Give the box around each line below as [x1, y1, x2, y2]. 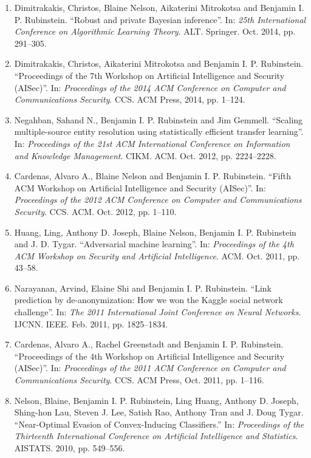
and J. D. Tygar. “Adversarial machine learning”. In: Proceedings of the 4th [14, 238, 294, 250]
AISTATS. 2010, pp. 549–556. [14, 442, 125, 454]
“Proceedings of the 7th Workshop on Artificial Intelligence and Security [14, 69, 285, 81]
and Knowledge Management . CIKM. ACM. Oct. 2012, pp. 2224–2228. [14, 149, 276, 162]
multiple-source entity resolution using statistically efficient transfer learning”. [14, 125, 304, 138]
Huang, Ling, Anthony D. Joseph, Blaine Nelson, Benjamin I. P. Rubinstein [14, 225, 296, 238]
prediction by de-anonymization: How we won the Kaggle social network [14, 293, 283, 306]
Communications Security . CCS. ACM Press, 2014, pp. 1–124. [14, 93, 245, 106]
